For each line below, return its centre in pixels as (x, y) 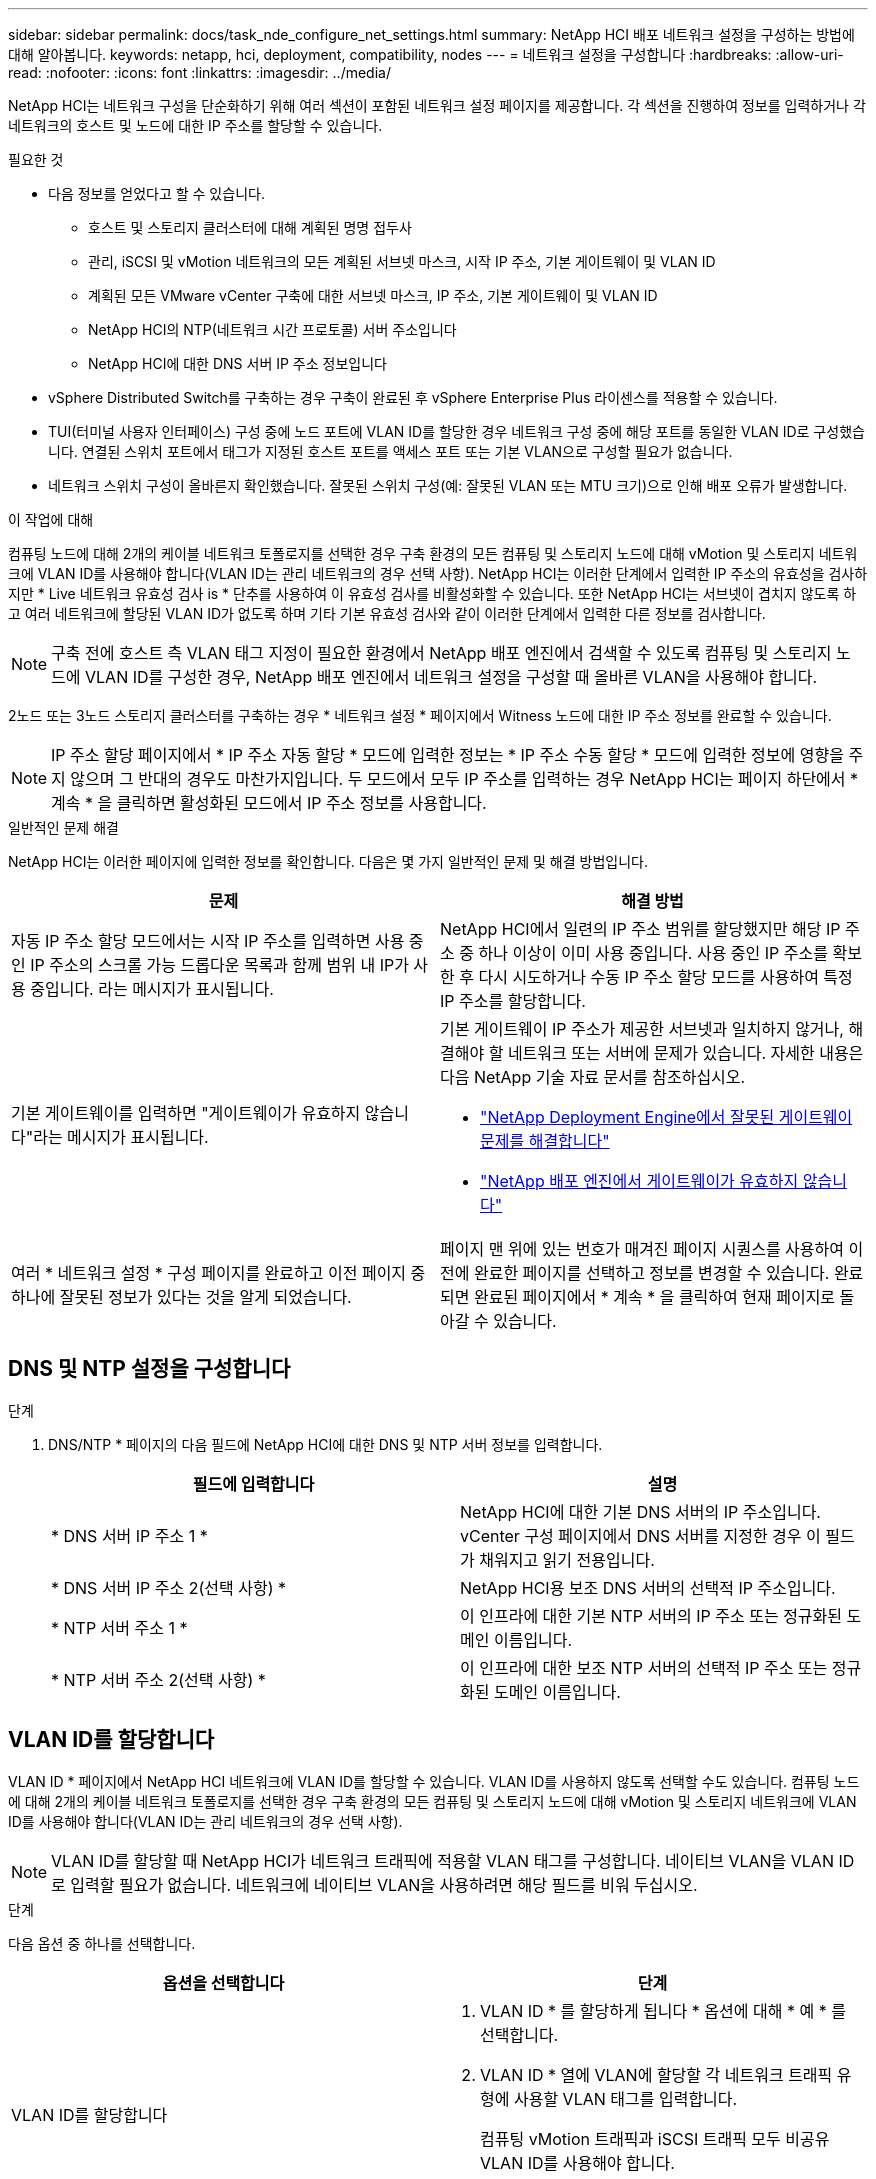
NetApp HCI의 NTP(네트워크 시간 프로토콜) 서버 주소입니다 (272, 329)
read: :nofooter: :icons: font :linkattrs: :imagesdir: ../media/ (199, 72)
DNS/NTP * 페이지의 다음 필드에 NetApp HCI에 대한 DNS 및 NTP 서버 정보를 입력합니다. (325, 1444)
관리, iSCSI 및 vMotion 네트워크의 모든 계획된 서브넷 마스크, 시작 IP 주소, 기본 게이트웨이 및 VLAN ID (402, 261)
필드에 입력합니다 (253, 1483)
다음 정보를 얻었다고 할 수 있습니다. (156, 193)
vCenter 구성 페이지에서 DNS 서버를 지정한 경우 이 (640, 1535)
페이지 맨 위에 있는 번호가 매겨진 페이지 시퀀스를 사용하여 (642, 1249)
